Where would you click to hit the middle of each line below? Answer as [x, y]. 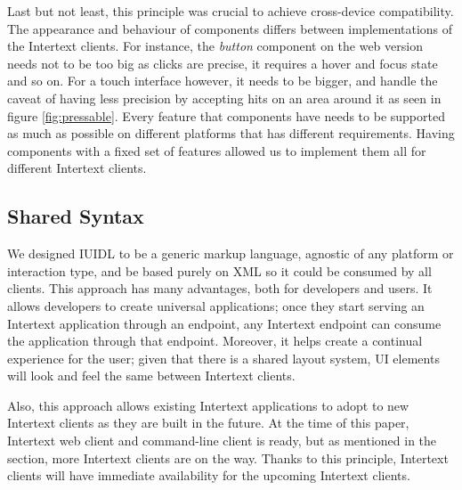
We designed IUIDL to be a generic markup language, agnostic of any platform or [231, 253]
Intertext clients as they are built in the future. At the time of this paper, [208, 423]
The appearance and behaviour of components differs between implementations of [230, 28]
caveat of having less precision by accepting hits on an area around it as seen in [224, 98]
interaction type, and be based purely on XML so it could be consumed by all [219, 270]
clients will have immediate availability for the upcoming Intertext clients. [209, 475]
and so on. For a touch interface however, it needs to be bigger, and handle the [223, 81]
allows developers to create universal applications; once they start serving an [216, 305]
